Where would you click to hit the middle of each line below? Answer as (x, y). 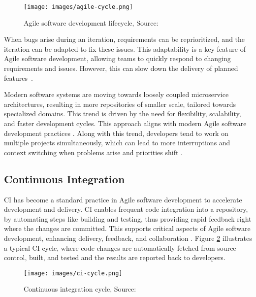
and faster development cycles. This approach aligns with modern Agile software (125, 123)
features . (18, 78)
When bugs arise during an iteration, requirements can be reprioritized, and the (125, 39)
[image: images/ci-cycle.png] (73, 273)
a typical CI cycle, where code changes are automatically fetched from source (120, 247)
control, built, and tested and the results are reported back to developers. (115, 257)
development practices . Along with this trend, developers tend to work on (116, 133)
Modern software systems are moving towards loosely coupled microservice (116, 94)
